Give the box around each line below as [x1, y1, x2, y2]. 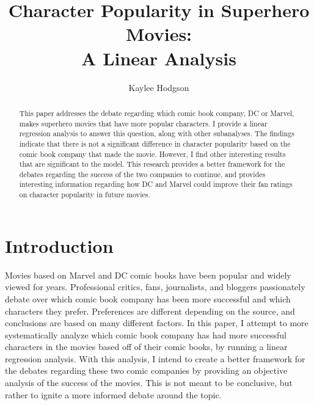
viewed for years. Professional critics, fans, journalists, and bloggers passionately [5, 280, 305, 293]
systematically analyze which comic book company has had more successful [5, 328, 287, 341]
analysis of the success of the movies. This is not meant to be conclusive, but [5, 376, 293, 389]
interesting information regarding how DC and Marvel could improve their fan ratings [19, 179, 293, 189]
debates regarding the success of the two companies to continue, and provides [19, 169, 266, 179]
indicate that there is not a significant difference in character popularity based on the [19, 138, 291, 148]
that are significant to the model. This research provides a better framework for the [19, 159, 285, 169]
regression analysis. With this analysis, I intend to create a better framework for [5, 352, 305, 365]
